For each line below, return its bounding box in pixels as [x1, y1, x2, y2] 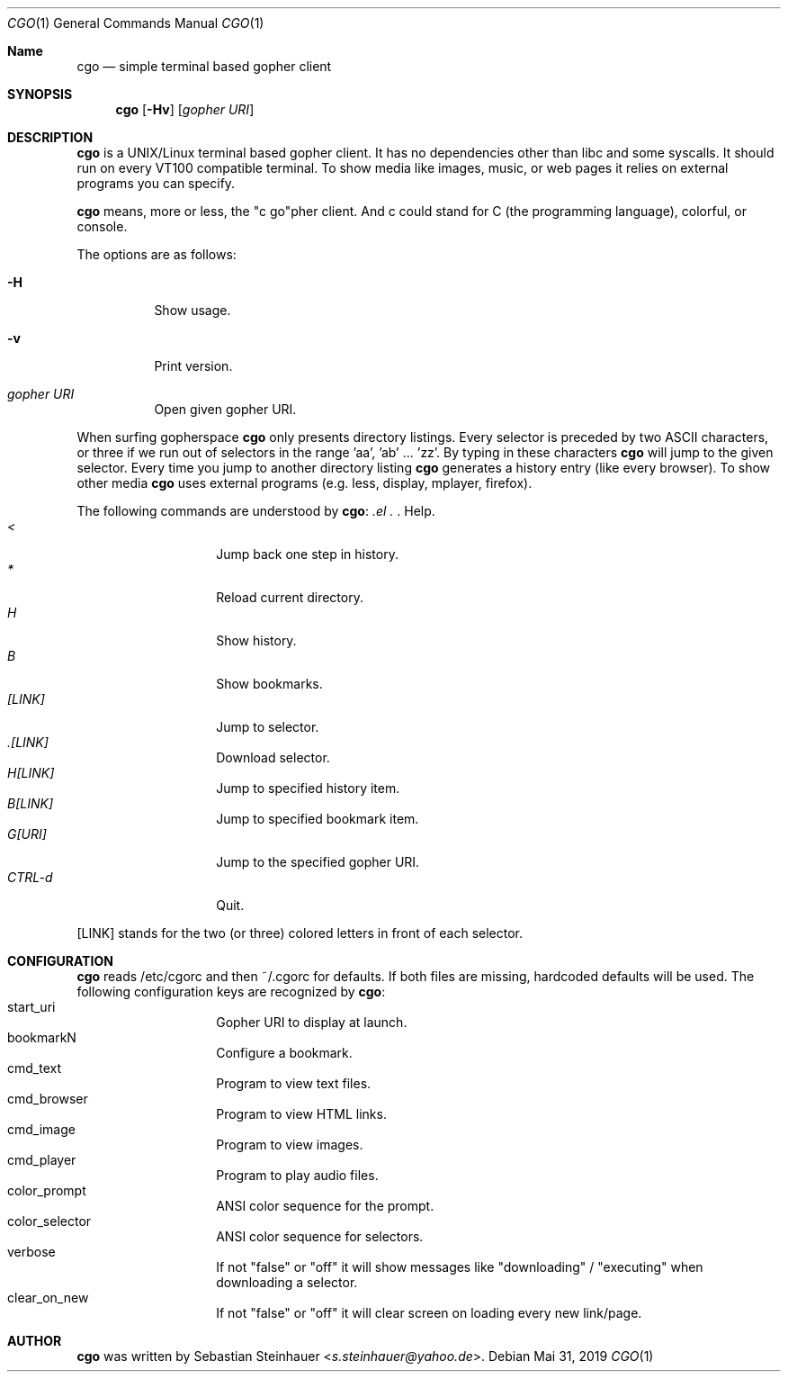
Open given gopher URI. [154, 401, 297, 417]
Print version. [154, 358, 233, 374]
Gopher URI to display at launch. [216, 1014, 407, 1030]
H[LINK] [7, 765, 55, 780]
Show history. [216, 633, 297, 648]
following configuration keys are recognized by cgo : [76, 984, 386, 999]
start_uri [7, 999, 56, 1014]
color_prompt [7, 1183, 86, 1198]
